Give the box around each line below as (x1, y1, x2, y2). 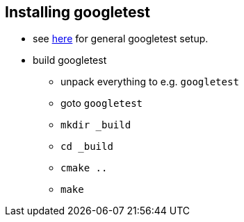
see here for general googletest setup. (33, 33, 209, 45)
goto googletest (60, 97, 143, 110)
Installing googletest (5, 3, 151, 21)
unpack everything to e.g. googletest (60, 76, 239, 88)
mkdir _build (60, 119, 131, 131)
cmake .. (60, 162, 108, 174)
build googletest (33, 54, 107, 67)
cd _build (60, 141, 113, 153)
